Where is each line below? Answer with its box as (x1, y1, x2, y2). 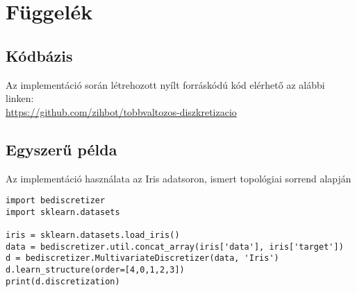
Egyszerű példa (6, 138, 117, 160)
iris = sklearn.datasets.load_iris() (6, 230, 180, 241)
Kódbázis (6, 44, 73, 66)
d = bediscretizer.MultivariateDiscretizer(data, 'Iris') (6, 253, 279, 264)
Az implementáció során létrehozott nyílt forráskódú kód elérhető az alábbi (6, 77, 325, 92)
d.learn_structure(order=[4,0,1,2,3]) (6, 265, 185, 275)
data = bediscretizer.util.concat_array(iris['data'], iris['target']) (6, 241, 344, 252)
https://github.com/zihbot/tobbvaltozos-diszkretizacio (6, 104, 237, 119)
